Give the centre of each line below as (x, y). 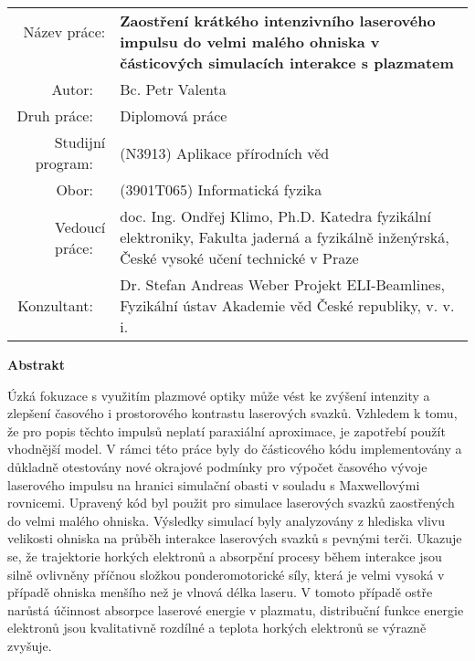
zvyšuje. (30, 645)
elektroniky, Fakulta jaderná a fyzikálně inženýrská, (285, 237)
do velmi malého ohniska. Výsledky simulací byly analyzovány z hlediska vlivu (227, 520)
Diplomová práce (174, 115)
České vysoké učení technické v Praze (239, 258)
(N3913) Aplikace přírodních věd (225, 152)
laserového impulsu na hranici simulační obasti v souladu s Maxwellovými (214, 484)
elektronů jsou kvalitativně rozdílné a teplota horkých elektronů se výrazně (217, 628)
